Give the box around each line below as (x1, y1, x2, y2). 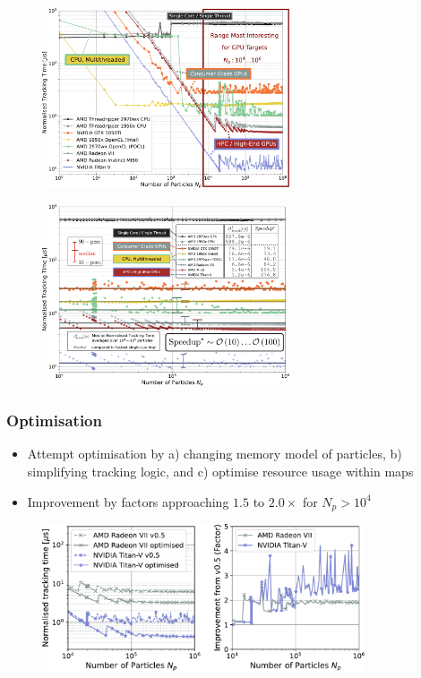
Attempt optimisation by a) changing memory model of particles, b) (27, 444, 402, 463)
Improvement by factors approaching (27, 492, 229, 511)
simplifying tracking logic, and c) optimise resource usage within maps (27, 461, 414, 480)
